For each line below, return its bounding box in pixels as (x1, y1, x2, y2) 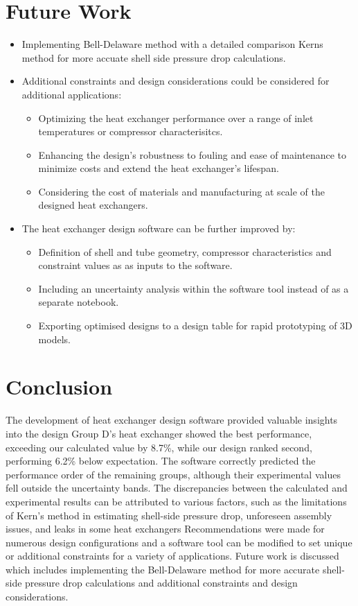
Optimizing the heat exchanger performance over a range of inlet (38, 110, 314, 125)
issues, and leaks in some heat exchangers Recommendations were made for (6, 521, 325, 536)
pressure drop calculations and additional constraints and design (25, 575, 298, 590)
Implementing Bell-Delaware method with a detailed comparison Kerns (21, 37, 323, 51)
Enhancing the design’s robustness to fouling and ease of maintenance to (38, 147, 347, 162)
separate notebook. (38, 295, 119, 309)
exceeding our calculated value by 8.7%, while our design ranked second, (6, 440, 312, 454)
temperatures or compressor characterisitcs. (38, 124, 223, 139)
